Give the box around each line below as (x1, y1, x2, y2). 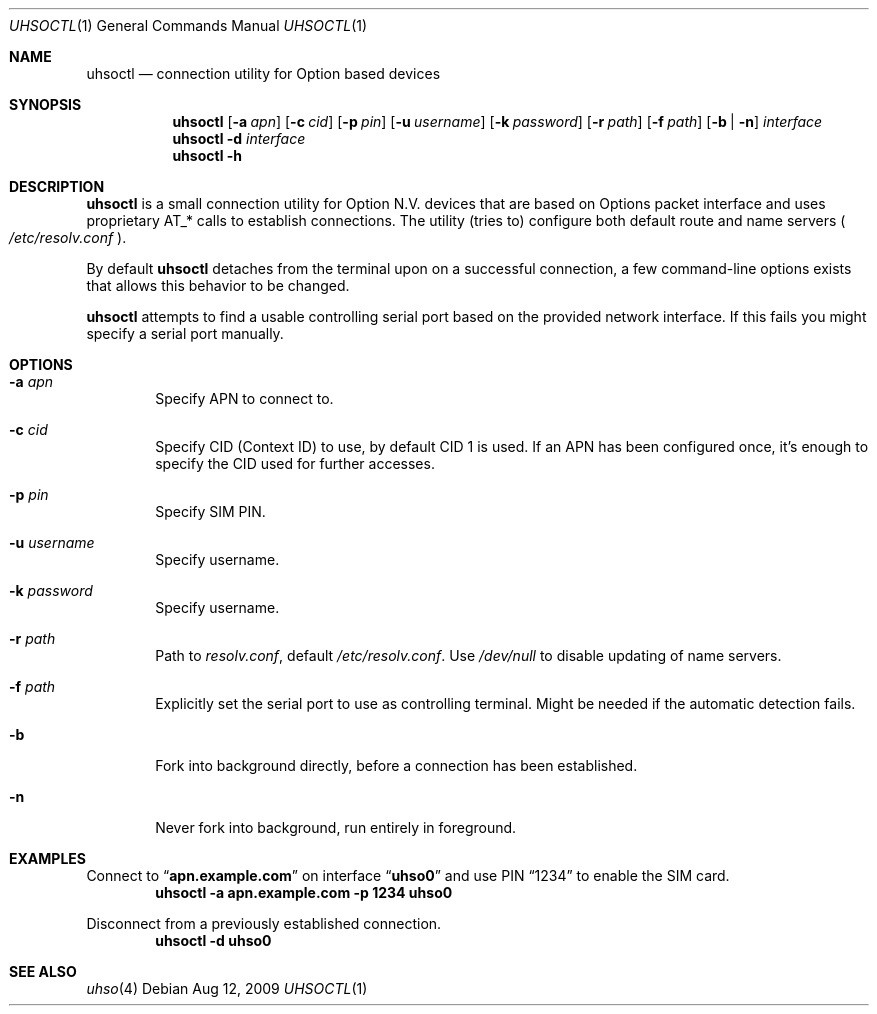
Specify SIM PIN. (155, 503, 266, 520)
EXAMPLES (9, 850, 86, 867)
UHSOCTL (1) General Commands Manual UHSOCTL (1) (9, 17, 368, 34)
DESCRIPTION (9, 178, 105, 195)
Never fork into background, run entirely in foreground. (155, 819, 517, 836)
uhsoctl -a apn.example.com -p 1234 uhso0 (155, 884, 453, 901)
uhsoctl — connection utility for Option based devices (86, 65, 441, 82)
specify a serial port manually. (86, 325, 284, 342)
